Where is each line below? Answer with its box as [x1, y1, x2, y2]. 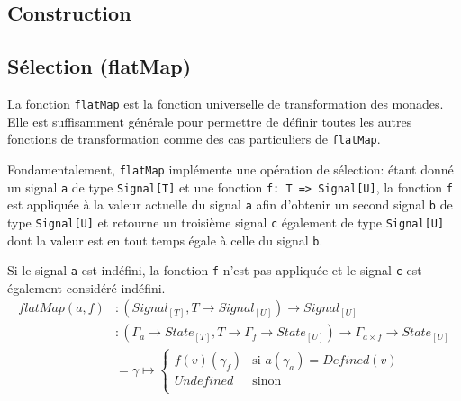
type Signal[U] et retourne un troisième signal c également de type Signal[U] [7, 212, 445, 231]
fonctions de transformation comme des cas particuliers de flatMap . [7, 129, 381, 148]
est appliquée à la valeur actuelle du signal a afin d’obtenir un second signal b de [7, 195, 453, 214]
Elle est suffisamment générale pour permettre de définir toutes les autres [7, 111, 412, 130]
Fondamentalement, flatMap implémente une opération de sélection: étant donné [7, 159, 454, 178]
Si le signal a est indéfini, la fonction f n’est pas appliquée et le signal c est [7, 261, 422, 280]
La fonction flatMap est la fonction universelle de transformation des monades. [7, 94, 444, 112]
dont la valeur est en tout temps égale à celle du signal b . [7, 230, 323, 249]
